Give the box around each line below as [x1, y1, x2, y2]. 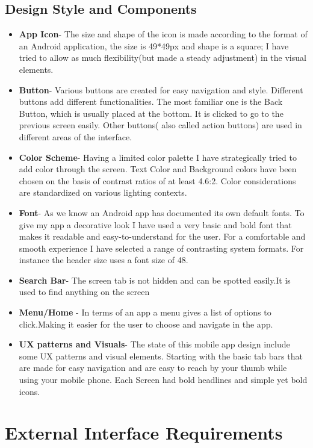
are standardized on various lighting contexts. [19, 186, 187, 199]
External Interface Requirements [5, 420, 283, 445]
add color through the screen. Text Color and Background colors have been [19, 163, 297, 175]
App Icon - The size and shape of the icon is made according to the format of [19, 28, 308, 40]
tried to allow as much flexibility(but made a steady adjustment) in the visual [19, 51, 306, 64]
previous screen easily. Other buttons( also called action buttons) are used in [19, 119, 302, 131]
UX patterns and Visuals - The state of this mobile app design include [19, 338, 290, 350]
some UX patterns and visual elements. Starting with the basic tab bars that [19, 349, 303, 362]
